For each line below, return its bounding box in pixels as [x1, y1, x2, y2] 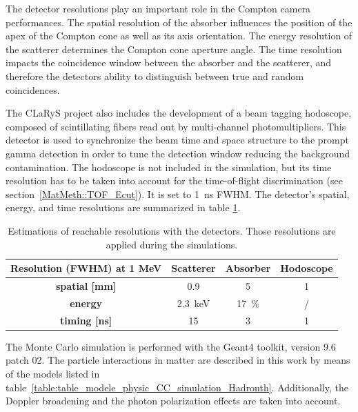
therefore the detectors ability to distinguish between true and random [6, 68, 304, 83]
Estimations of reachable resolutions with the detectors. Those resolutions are [8, 223, 336, 237]
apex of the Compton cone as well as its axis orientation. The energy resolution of [6, 28, 352, 43]
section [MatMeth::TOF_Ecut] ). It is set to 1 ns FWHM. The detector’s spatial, [6, 186, 350, 201]
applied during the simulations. [106, 237, 238, 251]
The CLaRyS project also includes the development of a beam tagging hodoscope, [6, 106, 352, 120]
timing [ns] [60, 313, 112, 327]
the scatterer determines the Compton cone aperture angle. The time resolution [6, 41, 342, 56]
